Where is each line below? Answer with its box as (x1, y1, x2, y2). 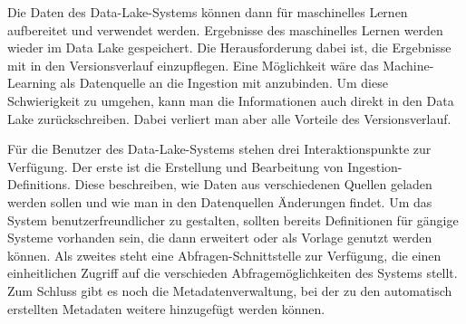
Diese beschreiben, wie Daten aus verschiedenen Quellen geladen (74, 175, 432, 194)
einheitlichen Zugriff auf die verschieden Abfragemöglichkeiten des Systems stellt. (7, 263, 458, 282)
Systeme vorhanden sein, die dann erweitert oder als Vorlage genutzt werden (7, 228, 432, 247)
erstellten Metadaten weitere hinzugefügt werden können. (7, 299, 325, 318)
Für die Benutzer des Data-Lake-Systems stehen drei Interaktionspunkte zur (7, 139, 432, 158)
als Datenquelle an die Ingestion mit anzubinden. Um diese (60, 73, 388, 92)
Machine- (383, 55, 434, 74)
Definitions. (7, 175, 71, 194)
